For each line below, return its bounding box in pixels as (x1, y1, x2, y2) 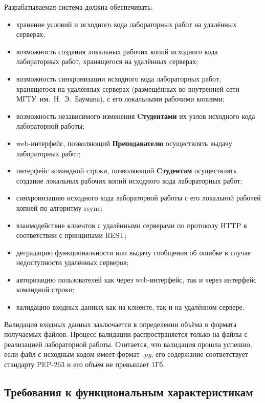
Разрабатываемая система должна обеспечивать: (4, 2, 153, 12)
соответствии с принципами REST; (16, 230, 127, 240)
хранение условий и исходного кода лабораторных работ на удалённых (16, 18, 237, 29)
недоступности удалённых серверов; (16, 257, 129, 268)
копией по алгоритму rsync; (16, 202, 103, 213)
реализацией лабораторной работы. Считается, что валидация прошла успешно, (4, 338, 252, 349)
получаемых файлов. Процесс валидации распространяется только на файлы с (4, 329, 248, 339)
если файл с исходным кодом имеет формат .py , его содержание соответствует (4, 349, 249, 359)
